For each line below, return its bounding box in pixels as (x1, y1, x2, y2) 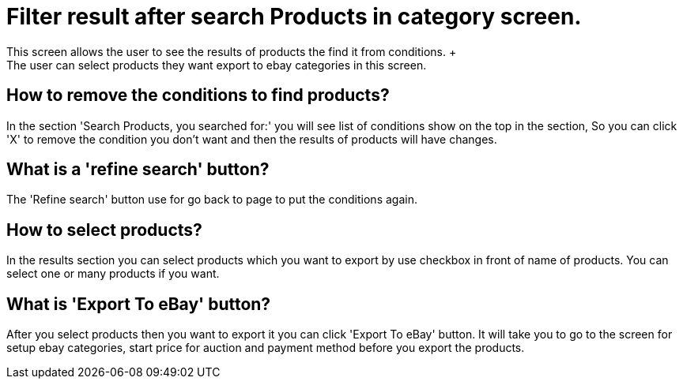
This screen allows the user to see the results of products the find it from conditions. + (6, 44, 457, 58)
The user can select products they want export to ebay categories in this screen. (6, 58, 427, 72)
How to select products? (6, 219, 202, 240)
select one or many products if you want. (6, 267, 220, 281)
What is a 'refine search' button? (6, 159, 270, 180)
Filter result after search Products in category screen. (6, 3, 582, 30)
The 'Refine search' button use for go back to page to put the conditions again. (6, 192, 417, 207)
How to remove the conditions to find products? (6, 85, 390, 106)
